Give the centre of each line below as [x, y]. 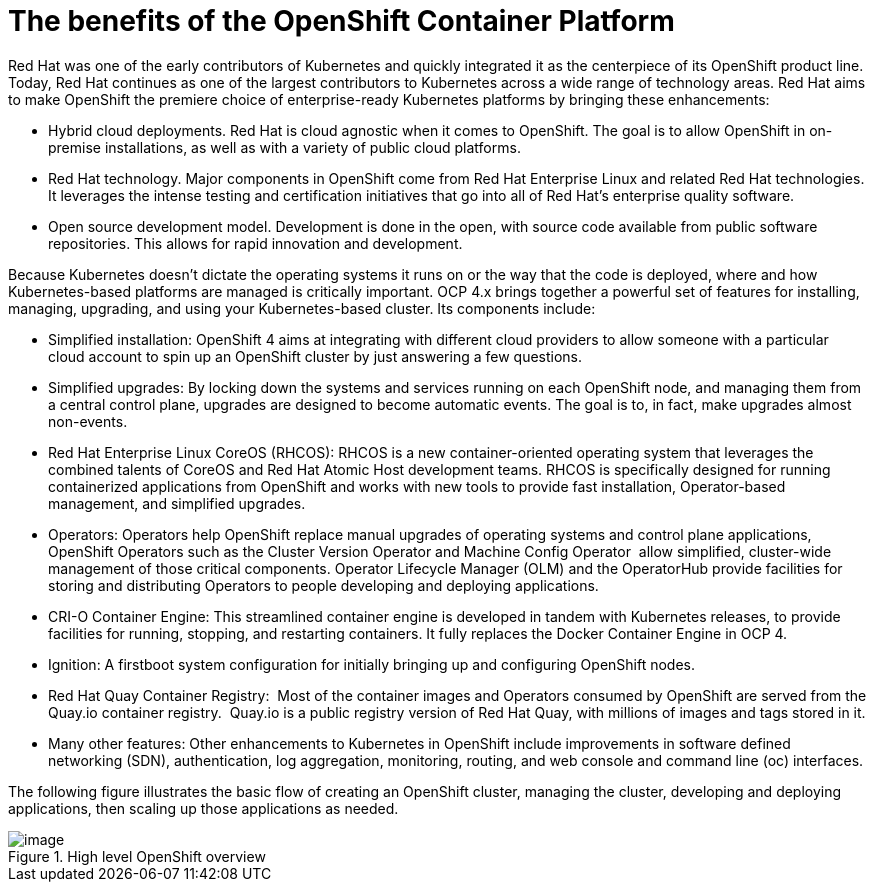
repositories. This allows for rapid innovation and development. [255, 243]
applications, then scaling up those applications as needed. [203, 808]
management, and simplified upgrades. [177, 503]
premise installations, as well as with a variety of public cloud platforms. [284, 147]
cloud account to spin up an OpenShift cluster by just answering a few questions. [315, 356]
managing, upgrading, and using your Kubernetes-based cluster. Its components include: [302, 308]
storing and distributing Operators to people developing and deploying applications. [323, 585]
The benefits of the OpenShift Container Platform [341, 21]
